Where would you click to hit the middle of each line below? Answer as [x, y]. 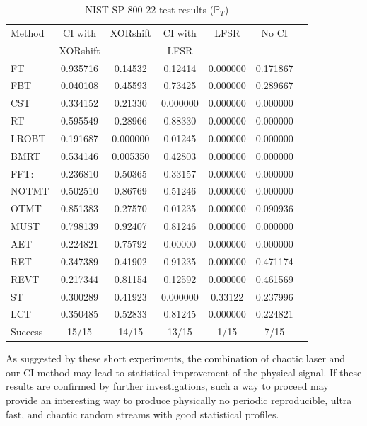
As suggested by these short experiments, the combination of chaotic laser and [176, 358]
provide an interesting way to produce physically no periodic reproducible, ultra [179, 400]
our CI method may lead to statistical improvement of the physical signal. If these [184, 372]
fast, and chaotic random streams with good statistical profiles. [142, 414]
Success [27, 332]
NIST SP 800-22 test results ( [150, 9]
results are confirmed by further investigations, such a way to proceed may [167, 386]
